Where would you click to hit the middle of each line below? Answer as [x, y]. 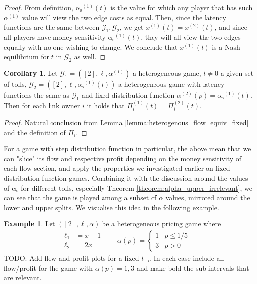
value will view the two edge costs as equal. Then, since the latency [124, 17]
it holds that [106, 105]
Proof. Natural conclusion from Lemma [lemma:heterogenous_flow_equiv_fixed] [126, 122]
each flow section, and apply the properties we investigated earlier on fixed [117, 168]
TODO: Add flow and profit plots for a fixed [72, 257]
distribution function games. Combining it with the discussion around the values [126, 177]
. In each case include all [187, 257]
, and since [231, 27]
